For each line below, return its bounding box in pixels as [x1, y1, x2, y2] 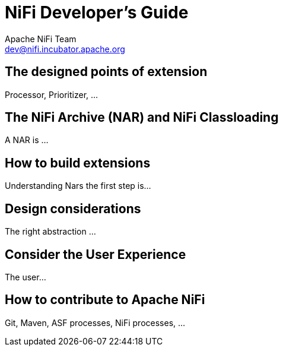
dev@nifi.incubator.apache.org [5, 43, 125, 54]
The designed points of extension [5, 64, 208, 80]
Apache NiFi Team [5, 33, 77, 44]
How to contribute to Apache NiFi [5, 292, 205, 308]
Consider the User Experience [5, 246, 186, 262]
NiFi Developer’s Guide [5, 2, 189, 23]
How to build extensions [5, 155, 151, 170]
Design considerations [5, 201, 141, 216]
